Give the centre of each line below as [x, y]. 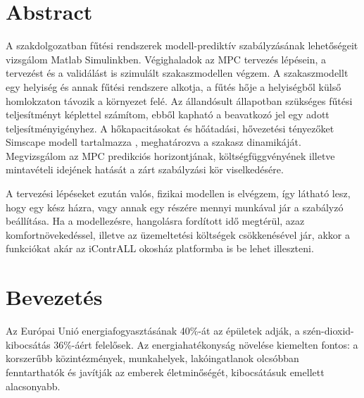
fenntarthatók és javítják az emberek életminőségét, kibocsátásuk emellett [165, 372]
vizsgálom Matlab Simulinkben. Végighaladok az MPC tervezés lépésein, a [166, 59]
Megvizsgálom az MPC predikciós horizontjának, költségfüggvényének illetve [170, 155]
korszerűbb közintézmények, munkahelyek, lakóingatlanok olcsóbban [152, 358]
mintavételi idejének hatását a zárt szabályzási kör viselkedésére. [145, 169]
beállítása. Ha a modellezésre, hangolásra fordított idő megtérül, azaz [155, 221]
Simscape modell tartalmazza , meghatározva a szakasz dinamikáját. [153, 142]
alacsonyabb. [33, 386]
